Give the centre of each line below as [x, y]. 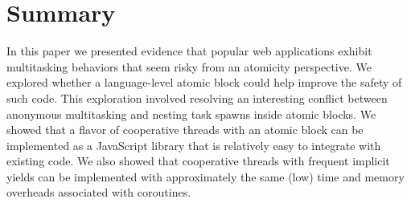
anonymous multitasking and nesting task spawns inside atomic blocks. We [191, 114]
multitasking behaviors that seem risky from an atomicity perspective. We [189, 66]
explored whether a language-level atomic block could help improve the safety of [204, 82]
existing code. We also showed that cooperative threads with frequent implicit [198, 161]
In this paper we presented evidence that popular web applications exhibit [189, 51]
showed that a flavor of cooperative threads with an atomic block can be [185, 130]
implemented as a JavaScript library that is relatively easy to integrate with [194, 145]
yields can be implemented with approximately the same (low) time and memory [205, 176]
